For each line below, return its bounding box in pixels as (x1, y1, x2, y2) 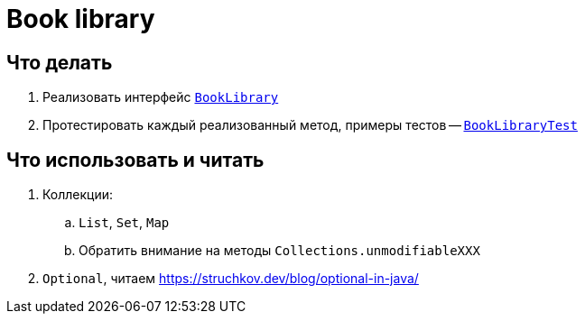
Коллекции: (42, 187, 114, 203)
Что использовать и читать (6, 148, 265, 171)
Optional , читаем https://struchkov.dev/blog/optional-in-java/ (42, 271, 419, 287)
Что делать (6, 50, 113, 74)
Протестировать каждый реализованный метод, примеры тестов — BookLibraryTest (42, 117, 578, 133)
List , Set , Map (79, 215, 170, 231)
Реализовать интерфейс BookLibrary (42, 89, 279, 105)
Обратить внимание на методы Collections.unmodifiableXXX (79, 243, 480, 259)
